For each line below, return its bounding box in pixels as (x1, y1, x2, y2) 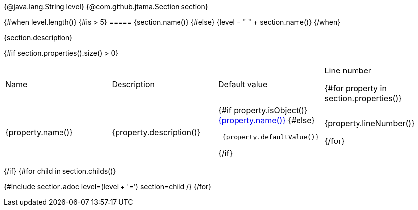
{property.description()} (112, 127, 201, 137)
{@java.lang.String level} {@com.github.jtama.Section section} (4, 2, 208, 11)
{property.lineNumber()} (324, 118, 415, 128)
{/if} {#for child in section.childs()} (4, 167, 116, 175)
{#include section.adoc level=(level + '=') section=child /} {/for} (4, 182, 212, 191)
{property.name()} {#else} (218, 115, 315, 125)
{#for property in (324, 83, 387, 93)
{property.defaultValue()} (222, 133, 319, 140)
